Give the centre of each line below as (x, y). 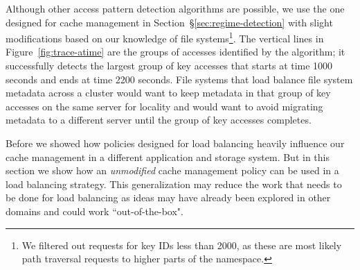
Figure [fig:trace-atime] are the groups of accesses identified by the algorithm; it (175, 52)
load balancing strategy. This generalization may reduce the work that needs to (174, 184)
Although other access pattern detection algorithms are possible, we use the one (175, 8)
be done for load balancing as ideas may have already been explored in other (168, 197)
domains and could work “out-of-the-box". (94, 211)
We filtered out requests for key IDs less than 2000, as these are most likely (182, 245)
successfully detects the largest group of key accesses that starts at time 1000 (169, 66)
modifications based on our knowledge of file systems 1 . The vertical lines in (165, 37)
